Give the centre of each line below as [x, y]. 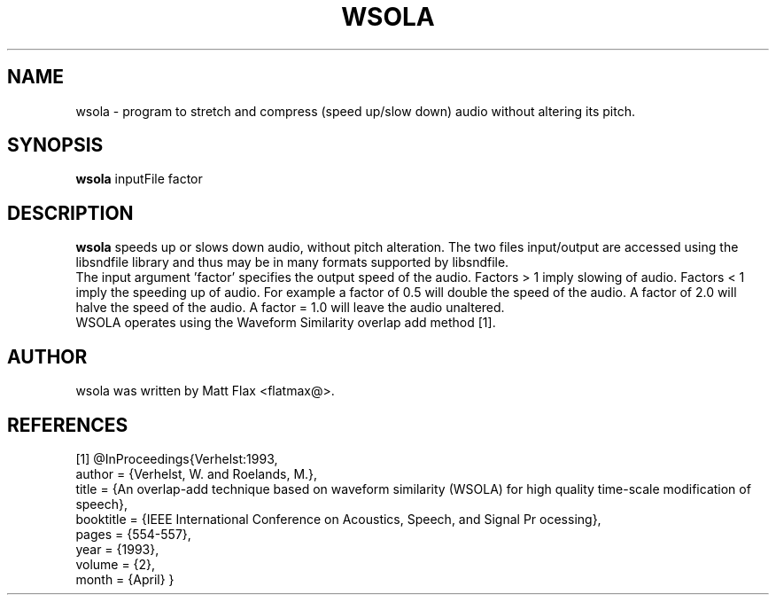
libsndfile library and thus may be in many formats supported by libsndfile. [292, 262]
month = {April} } [125, 579]
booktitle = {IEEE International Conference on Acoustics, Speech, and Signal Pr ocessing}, [338, 519]
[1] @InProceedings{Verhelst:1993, [177, 458]
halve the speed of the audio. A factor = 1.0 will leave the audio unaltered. [290, 308]
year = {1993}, [117, 549]
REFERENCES [68, 425]
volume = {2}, [116, 564]
